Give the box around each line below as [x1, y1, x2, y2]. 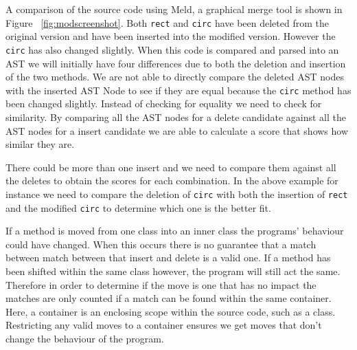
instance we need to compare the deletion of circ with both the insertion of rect [5, 186, 348, 201]
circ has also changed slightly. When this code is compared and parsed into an [5, 42, 339, 56]
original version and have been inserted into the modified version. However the [5, 29, 336, 43]
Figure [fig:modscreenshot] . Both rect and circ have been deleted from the [5, 15, 329, 30]
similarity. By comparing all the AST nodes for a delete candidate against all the [5, 109, 346, 124]
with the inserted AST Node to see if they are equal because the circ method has [5, 83, 352, 97]
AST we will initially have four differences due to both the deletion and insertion [5, 56, 346, 70]
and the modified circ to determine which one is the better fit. [5, 200, 271, 215]
